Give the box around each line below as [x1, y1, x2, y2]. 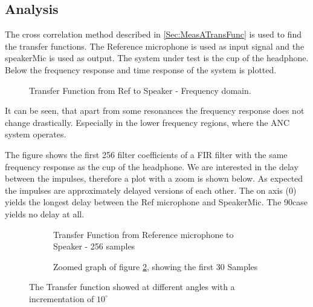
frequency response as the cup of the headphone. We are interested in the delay [5, 160, 298, 173]
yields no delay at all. [5, 207, 85, 220]
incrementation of [29, 292, 94, 305]
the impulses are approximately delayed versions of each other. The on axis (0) [5, 183, 297, 196]
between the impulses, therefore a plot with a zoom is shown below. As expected [5, 172, 303, 185]
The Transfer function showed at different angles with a [29, 280, 235, 293]
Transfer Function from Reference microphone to [53, 228, 234, 240]
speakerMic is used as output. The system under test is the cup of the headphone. [5, 51, 309, 64]
